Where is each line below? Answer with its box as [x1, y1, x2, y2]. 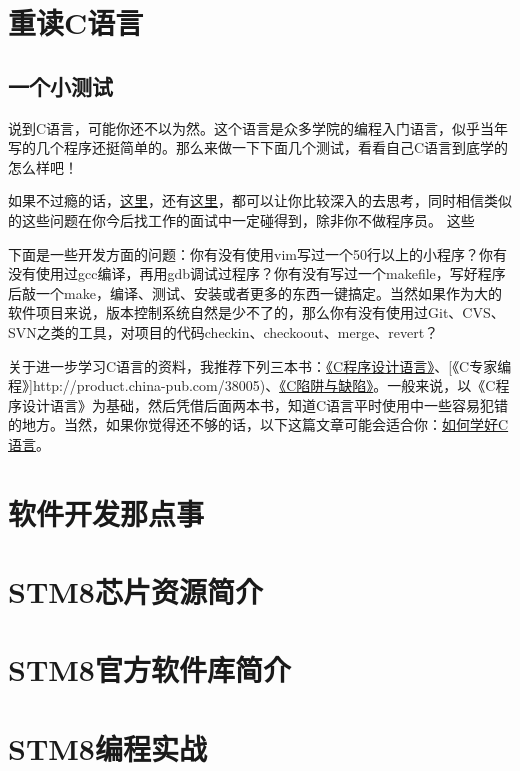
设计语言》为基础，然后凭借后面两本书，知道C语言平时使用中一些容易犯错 [21, 394, 509, 415]
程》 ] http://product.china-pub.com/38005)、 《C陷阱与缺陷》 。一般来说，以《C [8, 375, 496, 396]
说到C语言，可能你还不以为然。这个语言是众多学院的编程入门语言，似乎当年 [8, 117, 509, 138]
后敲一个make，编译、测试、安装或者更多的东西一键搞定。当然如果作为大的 [8, 282, 502, 303]
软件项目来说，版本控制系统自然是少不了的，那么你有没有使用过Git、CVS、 [8, 302, 505, 323]
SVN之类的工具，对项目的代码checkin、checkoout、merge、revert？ [8, 321, 439, 342]
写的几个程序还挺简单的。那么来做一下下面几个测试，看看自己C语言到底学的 [8, 137, 509, 158]
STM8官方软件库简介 [8, 649, 291, 690]
